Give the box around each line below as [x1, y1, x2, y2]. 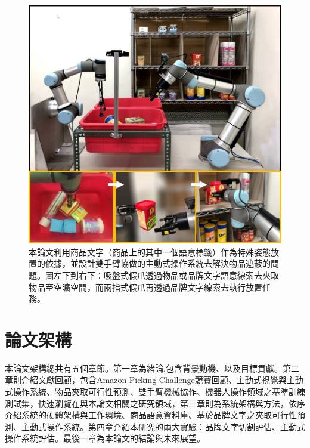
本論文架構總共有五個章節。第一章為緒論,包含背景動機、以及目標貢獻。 [5, 362, 283, 374]
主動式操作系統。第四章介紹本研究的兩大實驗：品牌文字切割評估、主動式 [21, 420, 305, 432]
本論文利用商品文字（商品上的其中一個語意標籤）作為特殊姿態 [29, 245, 271, 258]
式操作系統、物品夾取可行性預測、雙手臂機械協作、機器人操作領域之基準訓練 [5, 385, 305, 398]
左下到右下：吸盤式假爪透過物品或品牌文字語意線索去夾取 [53, 268, 279, 281]
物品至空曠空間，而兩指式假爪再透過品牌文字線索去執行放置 [29, 280, 262, 293]
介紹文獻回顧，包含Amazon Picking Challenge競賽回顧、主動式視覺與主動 [21, 373, 303, 386]
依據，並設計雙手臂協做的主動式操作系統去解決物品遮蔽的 [45, 257, 271, 270]
